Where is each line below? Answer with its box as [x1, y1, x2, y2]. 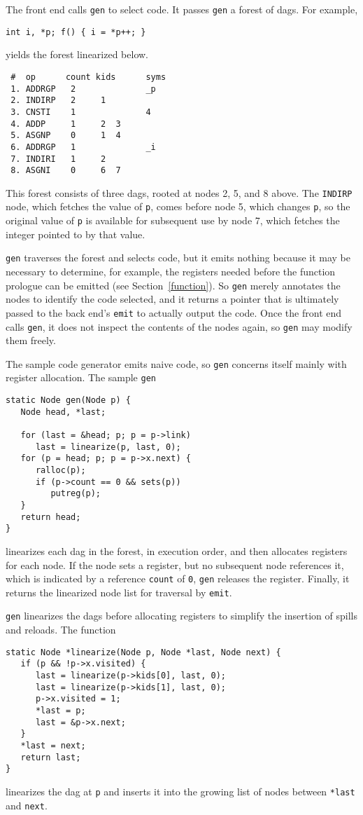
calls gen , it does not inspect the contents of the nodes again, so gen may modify [6, 319, 353, 334]
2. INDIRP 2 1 [10, 95, 106, 106]
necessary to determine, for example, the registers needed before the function [6, 264, 336, 279]
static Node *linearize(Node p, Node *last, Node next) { [6, 647, 281, 657]
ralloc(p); [35, 465, 86, 476]
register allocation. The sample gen [6, 370, 156, 385]
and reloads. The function [6, 622, 116, 637]
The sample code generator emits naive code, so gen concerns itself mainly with [6, 356, 347, 371]
